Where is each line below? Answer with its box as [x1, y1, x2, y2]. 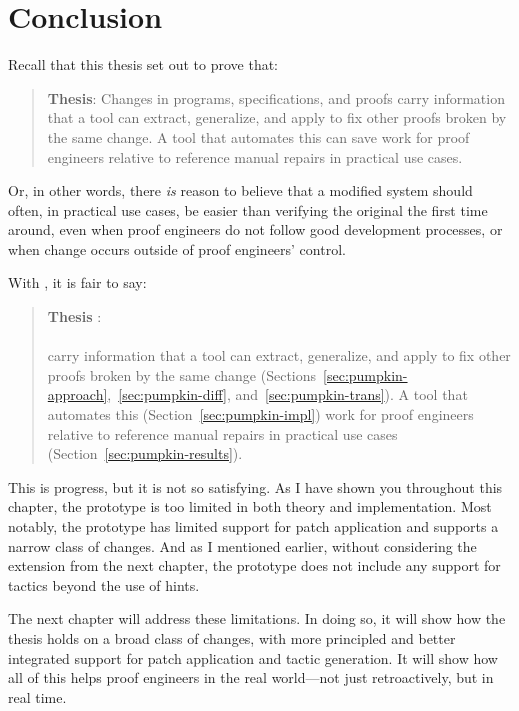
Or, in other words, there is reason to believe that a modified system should [8, 180, 473, 201]
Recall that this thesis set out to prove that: [8, 54, 279, 75]
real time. [8, 686, 67, 707]
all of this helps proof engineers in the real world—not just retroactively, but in [8, 667, 494, 688]
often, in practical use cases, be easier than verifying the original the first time [8, 199, 488, 220]
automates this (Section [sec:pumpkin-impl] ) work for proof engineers [47, 404, 474, 425]
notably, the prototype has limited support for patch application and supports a [8, 516, 499, 536]
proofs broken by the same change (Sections [47, 364, 317, 385]
